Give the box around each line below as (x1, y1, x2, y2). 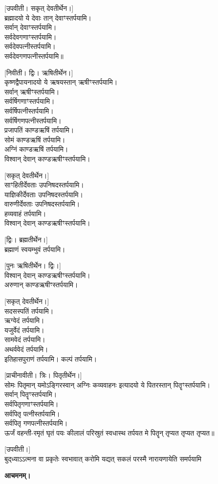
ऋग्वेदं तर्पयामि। (4, 315, 44, 325)
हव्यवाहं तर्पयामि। (4, 208, 46, 218)
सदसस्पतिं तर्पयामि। (4, 305, 54, 316)
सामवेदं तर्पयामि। (4, 334, 45, 345)
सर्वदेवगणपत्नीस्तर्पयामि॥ (4, 50, 64, 61)
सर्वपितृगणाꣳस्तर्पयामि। (4, 398, 59, 409)
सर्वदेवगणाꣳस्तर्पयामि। (4, 31, 57, 42)
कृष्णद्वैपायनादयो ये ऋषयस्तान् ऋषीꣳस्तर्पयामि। (4, 77, 118, 87)
